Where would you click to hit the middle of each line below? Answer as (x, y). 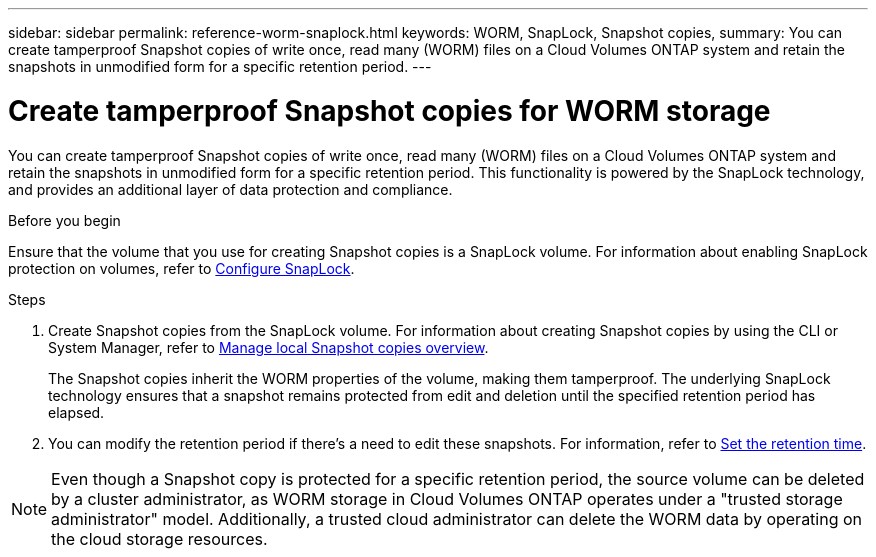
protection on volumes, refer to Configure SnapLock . (181, 268)
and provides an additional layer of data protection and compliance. (230, 189)
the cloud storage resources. (159, 538)
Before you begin (64, 220)
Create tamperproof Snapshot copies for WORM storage (389, 110)
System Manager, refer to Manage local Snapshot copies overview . (268, 347)
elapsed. (76, 412)
